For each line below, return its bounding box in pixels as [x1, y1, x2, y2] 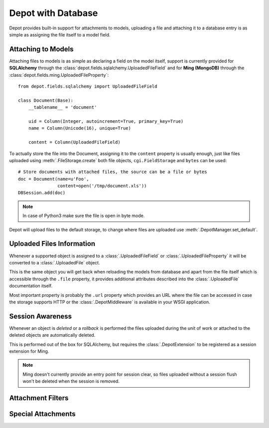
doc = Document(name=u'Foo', [18, 176, 89, 182]
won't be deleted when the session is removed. [22, 378, 120, 384]
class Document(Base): [18, 97, 74, 103]
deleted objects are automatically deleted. [9, 332, 96, 338]
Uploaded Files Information [9, 239, 96, 248]
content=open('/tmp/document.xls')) [57, 183, 147, 189]
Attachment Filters [9, 394, 69, 402]
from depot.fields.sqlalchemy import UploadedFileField [18, 84, 157, 89]
